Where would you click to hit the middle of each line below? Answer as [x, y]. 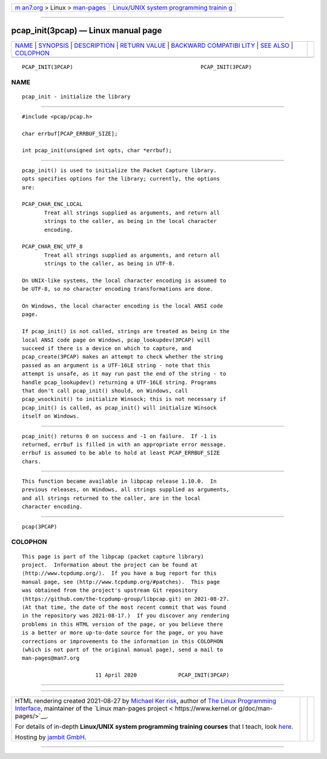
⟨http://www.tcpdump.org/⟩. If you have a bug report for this [120, 573]
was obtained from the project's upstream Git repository [110, 590]
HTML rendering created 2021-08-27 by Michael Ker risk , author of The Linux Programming [146, 701]
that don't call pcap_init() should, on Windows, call [105, 390]
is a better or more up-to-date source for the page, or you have [123, 633]
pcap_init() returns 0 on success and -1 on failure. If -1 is [120, 436]
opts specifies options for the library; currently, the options [121, 179]
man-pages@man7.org [51, 658]
